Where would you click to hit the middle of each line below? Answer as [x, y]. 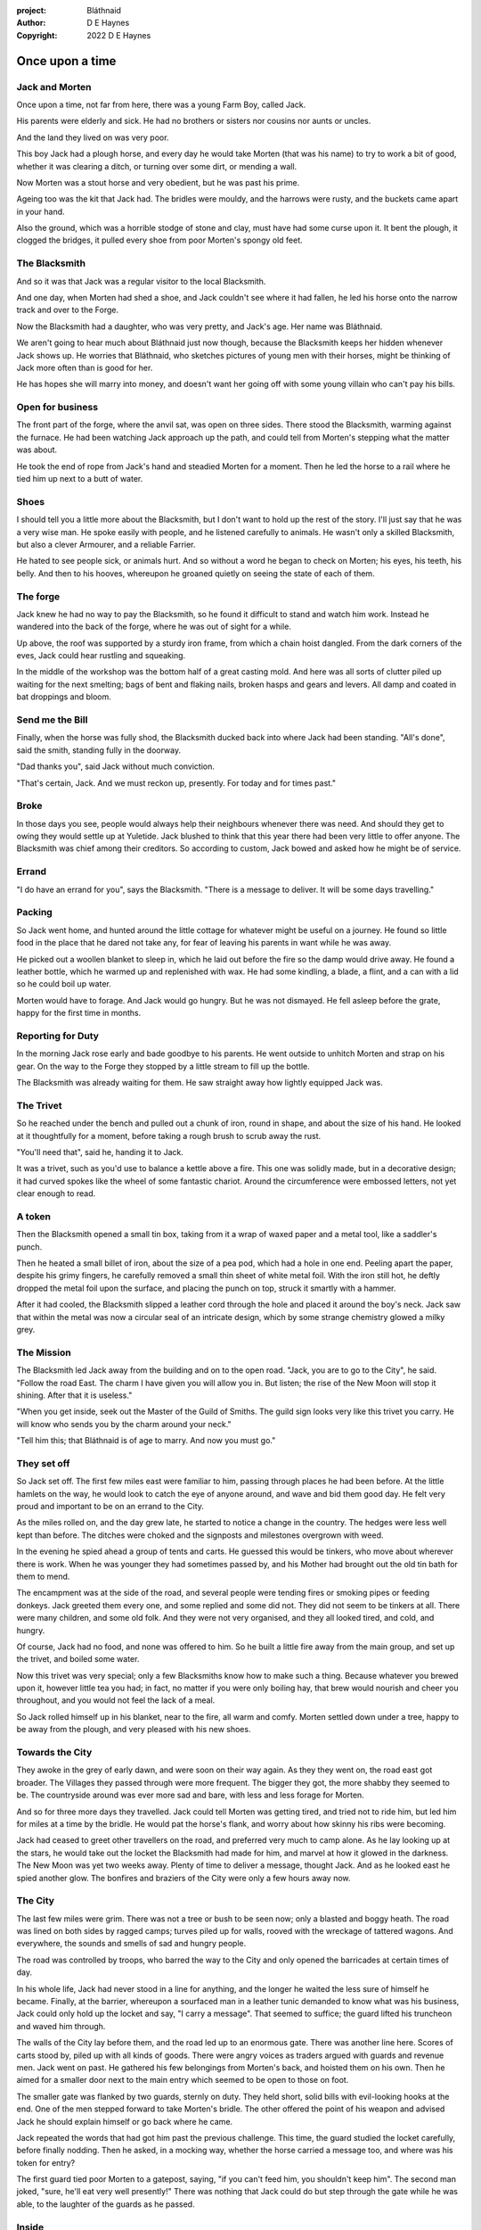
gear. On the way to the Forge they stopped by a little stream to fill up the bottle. [163, 1066]
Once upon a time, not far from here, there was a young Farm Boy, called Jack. [161, 104]
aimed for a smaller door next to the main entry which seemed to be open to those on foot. [183, 2080]
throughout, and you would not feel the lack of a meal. [116, 1700]
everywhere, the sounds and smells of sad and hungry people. [131, 1944]
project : [31, 10]
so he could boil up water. [64, 984]
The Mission [44, 1352]
